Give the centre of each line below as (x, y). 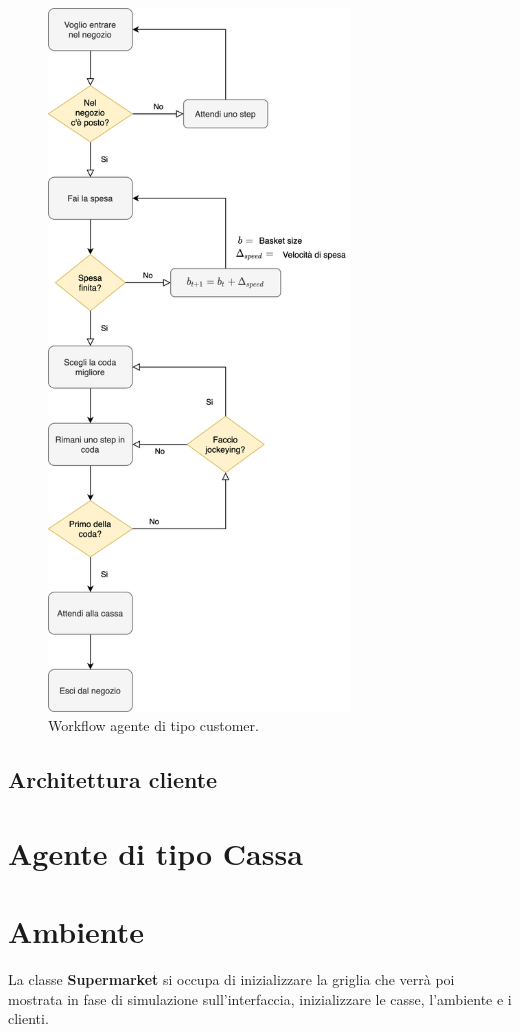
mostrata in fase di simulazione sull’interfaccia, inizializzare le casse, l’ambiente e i (260, 998)
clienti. (28, 1018)
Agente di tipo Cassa (155, 852)
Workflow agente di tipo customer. (153, 725)
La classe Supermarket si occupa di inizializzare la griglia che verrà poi (231, 979)
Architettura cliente (113, 779)
